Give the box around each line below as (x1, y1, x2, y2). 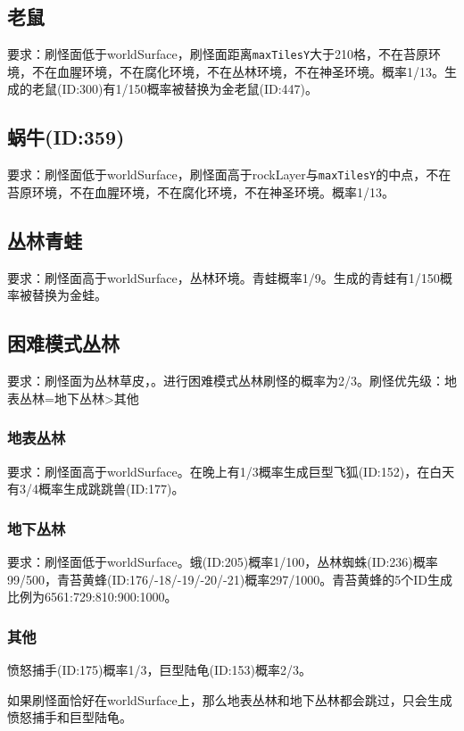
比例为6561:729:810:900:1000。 (7, 587, 178, 606)
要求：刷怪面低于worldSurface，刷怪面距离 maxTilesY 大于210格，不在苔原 (7, 45, 429, 63)
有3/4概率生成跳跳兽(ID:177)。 (7, 479, 185, 498)
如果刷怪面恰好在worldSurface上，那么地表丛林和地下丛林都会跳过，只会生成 (7, 690, 452, 709)
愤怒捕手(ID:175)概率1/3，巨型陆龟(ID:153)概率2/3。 (7, 660, 312, 678)
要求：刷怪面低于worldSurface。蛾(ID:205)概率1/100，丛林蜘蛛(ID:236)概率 (7, 552, 438, 570)
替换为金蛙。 (31, 286, 107, 304)
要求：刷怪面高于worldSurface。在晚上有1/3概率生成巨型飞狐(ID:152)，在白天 (7, 461, 455, 480)
